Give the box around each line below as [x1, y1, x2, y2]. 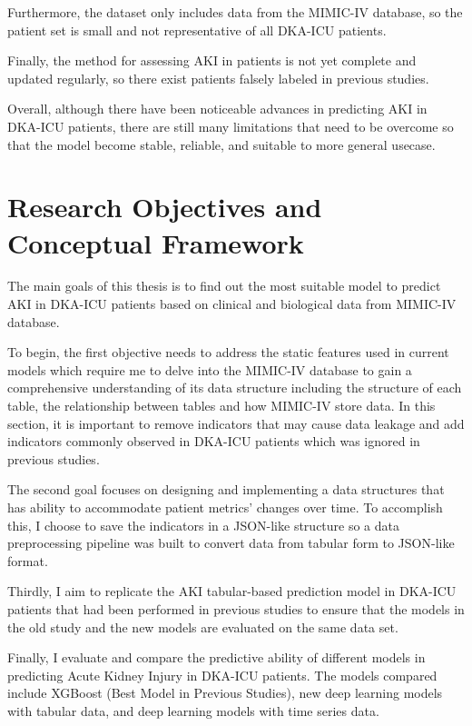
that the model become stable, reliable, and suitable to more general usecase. [7, 134, 436, 154]
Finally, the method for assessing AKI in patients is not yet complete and [7, 51, 417, 70]
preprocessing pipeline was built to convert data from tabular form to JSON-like [7, 533, 455, 552]
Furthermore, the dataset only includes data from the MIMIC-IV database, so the [7, 3, 463, 21]
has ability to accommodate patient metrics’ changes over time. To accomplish [7, 498, 443, 516]
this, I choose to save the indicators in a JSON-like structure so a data [7, 515, 400, 534]
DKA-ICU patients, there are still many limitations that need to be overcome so [7, 116, 454, 135]
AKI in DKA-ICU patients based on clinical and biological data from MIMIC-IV [7, 294, 457, 313]
